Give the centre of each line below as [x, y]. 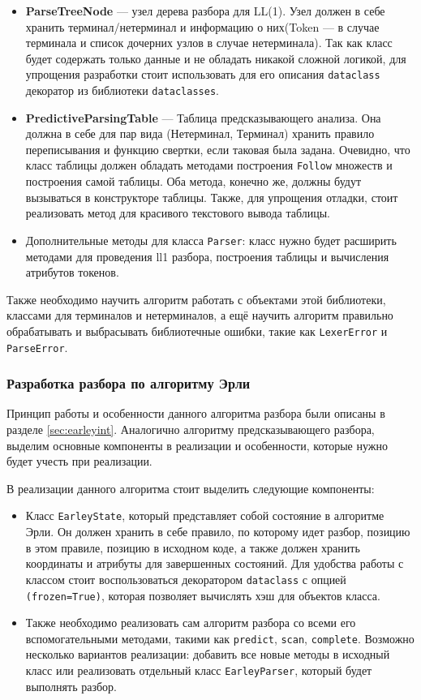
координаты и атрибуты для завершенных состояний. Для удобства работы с [215, 563]
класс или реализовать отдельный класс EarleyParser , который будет [199, 670]
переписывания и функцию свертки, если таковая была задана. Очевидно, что [218, 149]
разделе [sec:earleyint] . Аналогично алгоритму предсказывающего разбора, [191, 429]
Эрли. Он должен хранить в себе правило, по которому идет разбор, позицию [218, 532]
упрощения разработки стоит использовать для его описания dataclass [203, 74]
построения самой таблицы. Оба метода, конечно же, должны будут [193, 181]
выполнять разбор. [71, 686]
